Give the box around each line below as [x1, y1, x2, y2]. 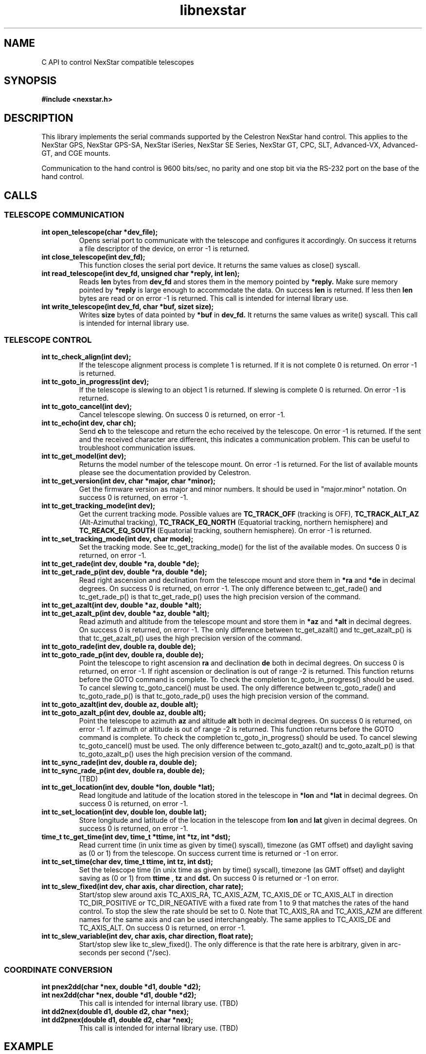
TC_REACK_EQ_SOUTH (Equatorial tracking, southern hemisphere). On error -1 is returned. [79, 526, 372, 535]
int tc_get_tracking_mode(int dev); [41, 501, 155, 510]
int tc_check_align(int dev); [41, 352, 131, 361]
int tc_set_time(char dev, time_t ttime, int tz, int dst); [41, 857, 213, 866]
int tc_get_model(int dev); [41, 452, 126, 461]
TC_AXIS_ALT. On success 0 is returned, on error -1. [79, 924, 246, 932]
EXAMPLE [4, 1040, 53, 1053]
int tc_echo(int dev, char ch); [41, 419, 136, 427]
